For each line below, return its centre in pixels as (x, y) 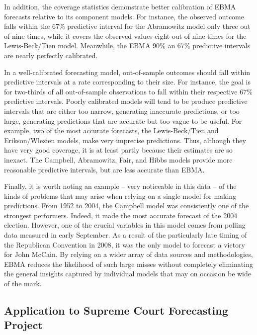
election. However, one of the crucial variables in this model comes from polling (125, 225)
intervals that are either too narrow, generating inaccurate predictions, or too (122, 111)
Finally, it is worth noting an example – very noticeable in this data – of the (120, 186)
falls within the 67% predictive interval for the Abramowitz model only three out (127, 26)
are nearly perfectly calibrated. (51, 55)
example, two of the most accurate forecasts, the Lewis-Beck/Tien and (111, 130)
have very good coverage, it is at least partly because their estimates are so (118, 150)
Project (23, 325)
